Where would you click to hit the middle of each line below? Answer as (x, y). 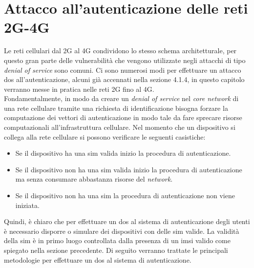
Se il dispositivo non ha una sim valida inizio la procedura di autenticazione (129, 169)
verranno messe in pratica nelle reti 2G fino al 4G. (79, 89)
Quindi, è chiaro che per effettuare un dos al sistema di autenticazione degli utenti (127, 221)
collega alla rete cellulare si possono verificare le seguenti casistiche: (105, 136)
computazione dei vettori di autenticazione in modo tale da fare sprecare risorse (123, 117)
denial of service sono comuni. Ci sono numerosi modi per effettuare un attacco (123, 70)
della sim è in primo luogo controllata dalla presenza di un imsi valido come (117, 240)
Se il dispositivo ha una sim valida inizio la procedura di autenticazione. (123, 153)
